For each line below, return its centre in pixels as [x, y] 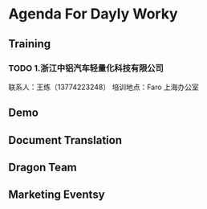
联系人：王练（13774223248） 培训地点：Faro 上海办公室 [103, 87]
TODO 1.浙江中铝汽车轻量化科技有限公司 [86, 68]
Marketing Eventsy [57, 195]
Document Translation [65, 140]
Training [30, 44]
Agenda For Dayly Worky [93, 14]
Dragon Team [43, 168]
